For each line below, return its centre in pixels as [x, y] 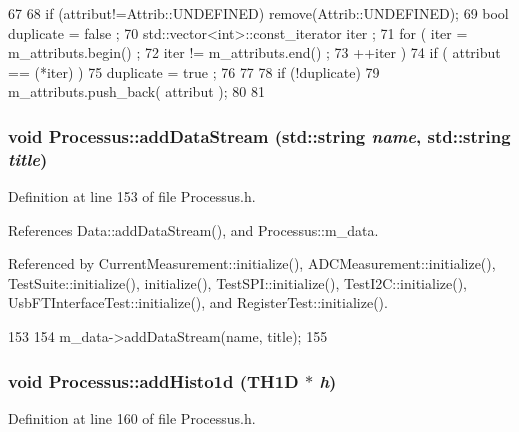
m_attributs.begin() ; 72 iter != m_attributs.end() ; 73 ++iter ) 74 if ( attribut [254, 52]
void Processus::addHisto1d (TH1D [153, 380]
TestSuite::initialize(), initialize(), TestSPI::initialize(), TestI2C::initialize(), [237, 282]
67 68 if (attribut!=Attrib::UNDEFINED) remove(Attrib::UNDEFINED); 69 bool [258, 13]
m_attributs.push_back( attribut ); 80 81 [136, 91]
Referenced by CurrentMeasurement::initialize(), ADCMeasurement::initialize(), [252, 263]
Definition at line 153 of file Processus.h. [132, 196]
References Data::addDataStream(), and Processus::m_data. [193, 229]
